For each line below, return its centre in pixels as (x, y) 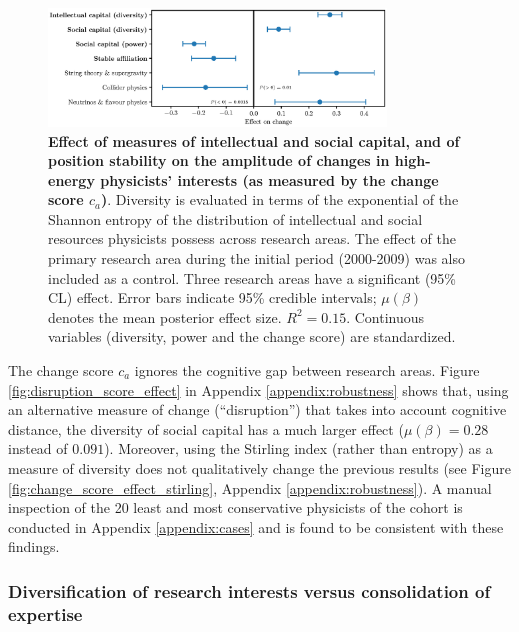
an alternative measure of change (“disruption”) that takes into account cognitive (257, 409)
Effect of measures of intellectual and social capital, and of (254, 140)
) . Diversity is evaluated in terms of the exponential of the (279, 199)
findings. (34, 546)
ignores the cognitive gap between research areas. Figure (307, 370)
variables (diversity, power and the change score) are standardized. (252, 336)
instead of (38, 448)
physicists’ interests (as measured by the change (269, 179)
